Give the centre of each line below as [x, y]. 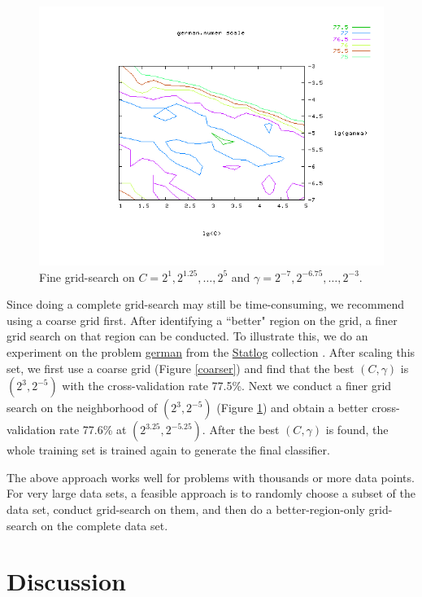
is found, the [357, 430]
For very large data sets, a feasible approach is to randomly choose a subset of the [211, 493]
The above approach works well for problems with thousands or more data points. [211, 477]
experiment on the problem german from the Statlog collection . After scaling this [211, 351]
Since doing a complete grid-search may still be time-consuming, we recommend [206, 304]
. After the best [241, 430]
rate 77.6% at [93, 430]
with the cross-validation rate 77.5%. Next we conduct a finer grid [227, 386]
